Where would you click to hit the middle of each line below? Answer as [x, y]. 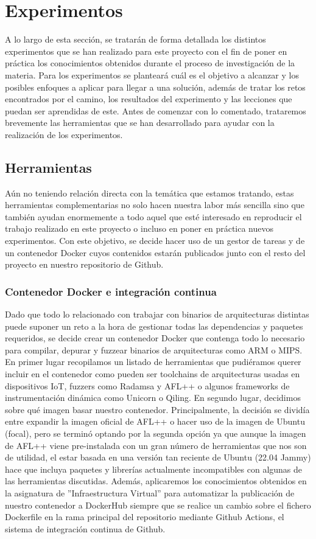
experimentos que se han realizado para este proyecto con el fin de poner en [146, 51]
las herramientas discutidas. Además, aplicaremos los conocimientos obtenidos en [156, 481]
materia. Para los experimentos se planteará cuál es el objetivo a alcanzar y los [152, 75]
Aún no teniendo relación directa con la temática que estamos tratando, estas [149, 193]
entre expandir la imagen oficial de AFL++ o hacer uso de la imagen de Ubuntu [155, 421]
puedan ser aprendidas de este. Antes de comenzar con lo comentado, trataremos [156, 110]
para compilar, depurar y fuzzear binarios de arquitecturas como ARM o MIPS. [154, 349]
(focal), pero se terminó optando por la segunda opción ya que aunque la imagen [156, 433]
